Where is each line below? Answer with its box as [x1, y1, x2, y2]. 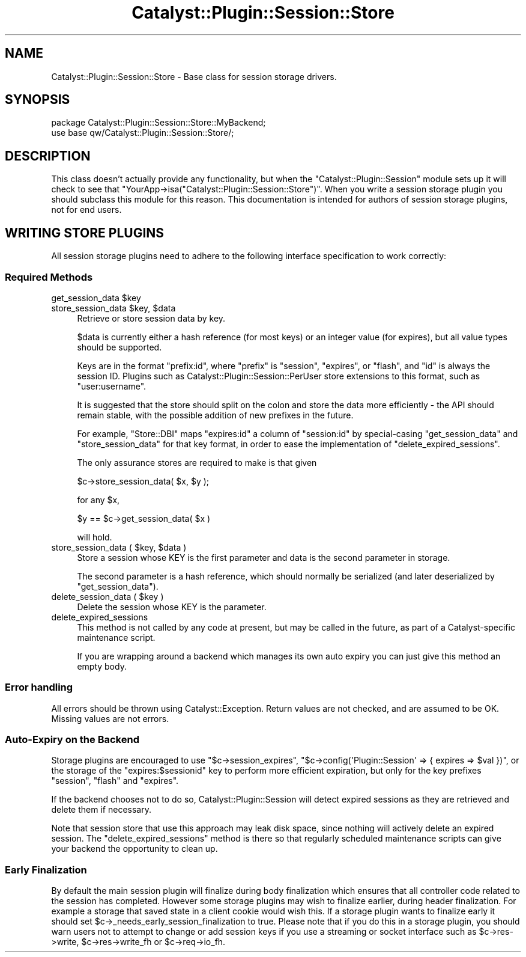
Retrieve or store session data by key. [77, 313, 226, 323]
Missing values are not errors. [51, 713, 169, 724]
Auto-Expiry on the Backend [5, 733, 139, 745]
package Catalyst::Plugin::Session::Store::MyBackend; [51, 117, 266, 128]
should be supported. [77, 341, 162, 352]
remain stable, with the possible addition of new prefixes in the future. [77, 409, 354, 420]
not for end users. [51, 204, 122, 215]
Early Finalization [5, 863, 87, 876]
